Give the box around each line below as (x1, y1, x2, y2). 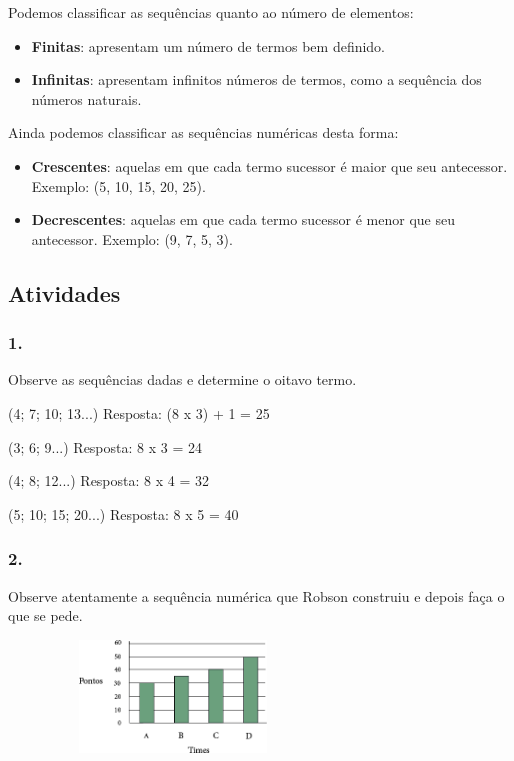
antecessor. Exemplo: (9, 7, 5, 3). (31, 228, 233, 249)
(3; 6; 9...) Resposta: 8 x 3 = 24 (8, 436, 202, 457)
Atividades (8, 277, 121, 308)
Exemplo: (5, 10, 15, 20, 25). (31, 175, 206, 196)
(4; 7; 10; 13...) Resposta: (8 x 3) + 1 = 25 (8, 402, 270, 423)
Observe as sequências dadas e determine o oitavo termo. (8, 369, 357, 390)
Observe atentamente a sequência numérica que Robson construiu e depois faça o (8, 585, 505, 606)
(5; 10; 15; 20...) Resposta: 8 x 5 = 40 (8, 503, 239, 524)
